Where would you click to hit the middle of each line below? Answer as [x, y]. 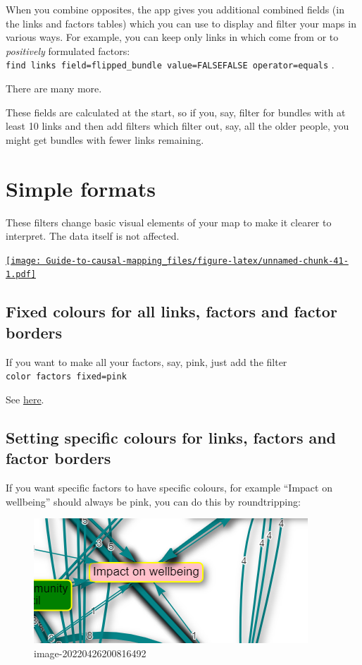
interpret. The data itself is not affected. [93, 236]
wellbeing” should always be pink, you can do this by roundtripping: [153, 501]
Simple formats [81, 188]
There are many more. [54, 89]
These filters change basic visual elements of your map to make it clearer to [169, 222]
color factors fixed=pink [66, 377]
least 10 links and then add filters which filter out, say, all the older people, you [177, 126]
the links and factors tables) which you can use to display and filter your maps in [181, 23]
